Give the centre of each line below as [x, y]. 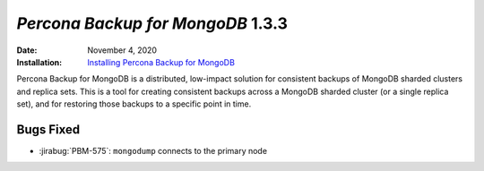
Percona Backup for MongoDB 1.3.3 [152, 23]
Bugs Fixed [48, 129]
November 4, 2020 [122, 50]
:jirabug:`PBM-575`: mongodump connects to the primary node [153, 151]
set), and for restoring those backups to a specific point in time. [134, 104]
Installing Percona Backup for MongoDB [161, 62]
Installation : [39, 62]
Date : [27, 50]
